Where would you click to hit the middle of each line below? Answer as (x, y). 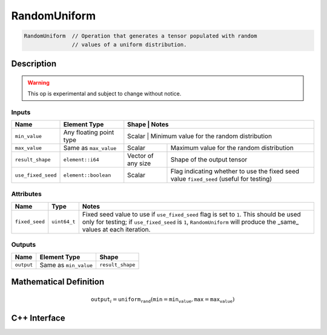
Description (34, 63)
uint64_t (64, 222)
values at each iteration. (116, 229)
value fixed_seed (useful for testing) (221, 179)
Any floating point (89, 132)
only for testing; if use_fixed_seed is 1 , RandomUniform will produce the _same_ (190, 222)
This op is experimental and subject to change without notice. (104, 93)
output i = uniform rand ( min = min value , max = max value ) (163, 301)
